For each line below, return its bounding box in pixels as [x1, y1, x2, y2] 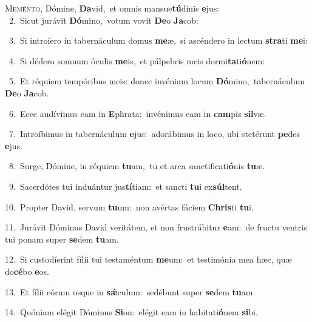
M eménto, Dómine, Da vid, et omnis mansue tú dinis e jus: [5, 2, 220, 14]
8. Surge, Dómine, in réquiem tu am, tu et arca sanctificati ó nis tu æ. [8, 159, 265, 172]
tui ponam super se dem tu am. [5, 232, 119, 245]
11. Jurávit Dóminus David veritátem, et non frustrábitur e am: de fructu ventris [5, 221, 307, 233]
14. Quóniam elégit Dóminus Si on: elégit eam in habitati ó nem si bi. [5, 306, 258, 318]
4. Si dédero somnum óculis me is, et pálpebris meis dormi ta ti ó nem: [8, 54, 265, 67]
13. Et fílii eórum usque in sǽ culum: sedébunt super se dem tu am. [5, 285, 256, 298]
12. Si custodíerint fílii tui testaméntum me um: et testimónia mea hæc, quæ [5, 253, 292, 266]
